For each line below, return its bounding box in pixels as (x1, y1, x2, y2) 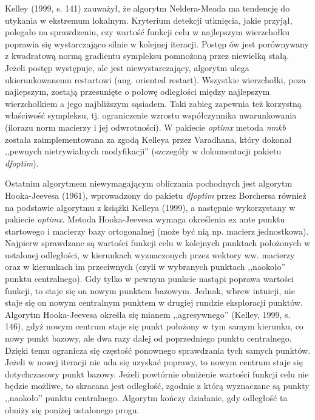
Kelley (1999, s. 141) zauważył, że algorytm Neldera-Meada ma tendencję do (5, 2, 290, 14)
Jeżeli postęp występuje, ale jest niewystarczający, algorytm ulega (5, 61, 249, 74)
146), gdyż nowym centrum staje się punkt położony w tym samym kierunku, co (5, 320, 303, 332)
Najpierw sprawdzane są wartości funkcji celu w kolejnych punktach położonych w (5, 236, 311, 249)
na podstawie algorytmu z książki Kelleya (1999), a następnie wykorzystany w (5, 201, 296, 213)
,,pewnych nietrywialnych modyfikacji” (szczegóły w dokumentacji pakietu (5, 145, 282, 157)
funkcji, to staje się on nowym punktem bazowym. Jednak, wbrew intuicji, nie (5, 284, 295, 297)
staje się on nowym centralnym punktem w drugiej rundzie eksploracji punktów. (5, 296, 303, 309)
